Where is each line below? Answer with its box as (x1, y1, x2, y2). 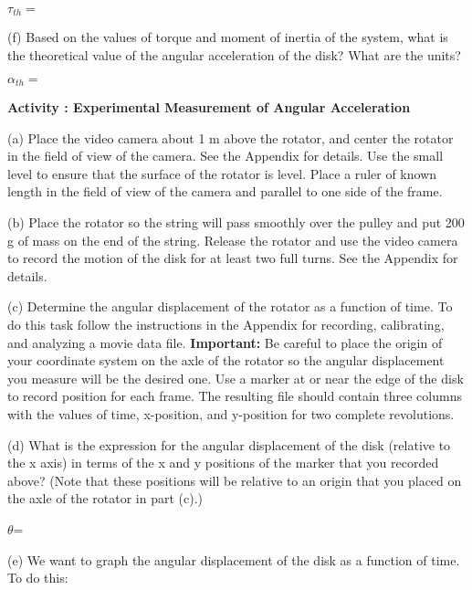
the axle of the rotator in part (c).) (7, 489, 204, 508)
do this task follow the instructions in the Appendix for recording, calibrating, (7, 315, 445, 334)
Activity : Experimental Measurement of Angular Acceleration (7, 98, 411, 117)
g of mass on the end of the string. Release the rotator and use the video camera (7, 230, 458, 249)
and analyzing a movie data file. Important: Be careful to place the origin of (7, 332, 443, 352)
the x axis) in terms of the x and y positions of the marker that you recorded (7, 453, 439, 472)
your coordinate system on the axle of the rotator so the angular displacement (7, 351, 445, 370)
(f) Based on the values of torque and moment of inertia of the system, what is (7, 27, 448, 47)
